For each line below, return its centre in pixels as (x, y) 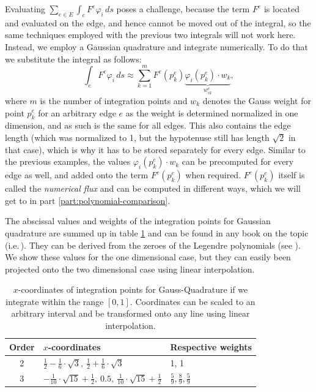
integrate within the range (55, 301)
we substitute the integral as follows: (73, 58)
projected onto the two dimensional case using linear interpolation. (130, 269)
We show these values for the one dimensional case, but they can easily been (148, 257)
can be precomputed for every (238, 161)
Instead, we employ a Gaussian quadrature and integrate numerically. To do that (156, 46)
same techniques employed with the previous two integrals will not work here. (150, 35)
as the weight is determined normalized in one (212, 112)
